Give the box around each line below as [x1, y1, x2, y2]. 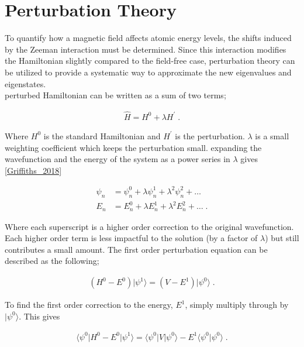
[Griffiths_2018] [5, 164, 62, 176]
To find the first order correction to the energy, [5, 298, 173, 311]
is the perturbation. [175, 129, 245, 142]
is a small [255, 129, 289, 142]
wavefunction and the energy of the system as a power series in [5, 153, 230, 165]
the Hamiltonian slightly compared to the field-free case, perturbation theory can [5, 54, 295, 67]
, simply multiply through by [185, 298, 289, 311]
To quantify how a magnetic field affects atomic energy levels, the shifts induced [5, 32, 292, 44]
